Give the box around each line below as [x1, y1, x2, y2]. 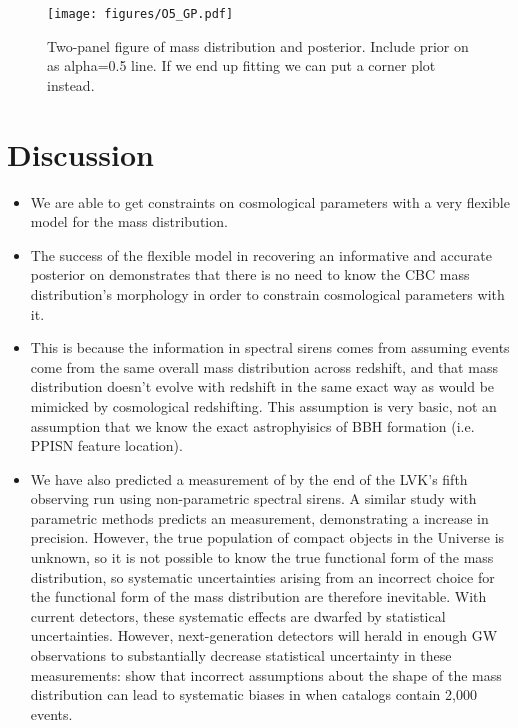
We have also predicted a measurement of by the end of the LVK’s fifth [30, 468, 468, 489]
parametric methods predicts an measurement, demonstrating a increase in [30, 507, 489, 528]
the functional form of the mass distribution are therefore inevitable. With [30, 586, 487, 607]
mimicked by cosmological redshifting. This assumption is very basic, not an [30, 395, 497, 416]
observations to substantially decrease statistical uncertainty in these [30, 645, 452, 666]
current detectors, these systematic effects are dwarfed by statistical [30, 605, 446, 626]
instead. [47, 74, 95, 95]
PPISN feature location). [30, 435, 183, 456]
